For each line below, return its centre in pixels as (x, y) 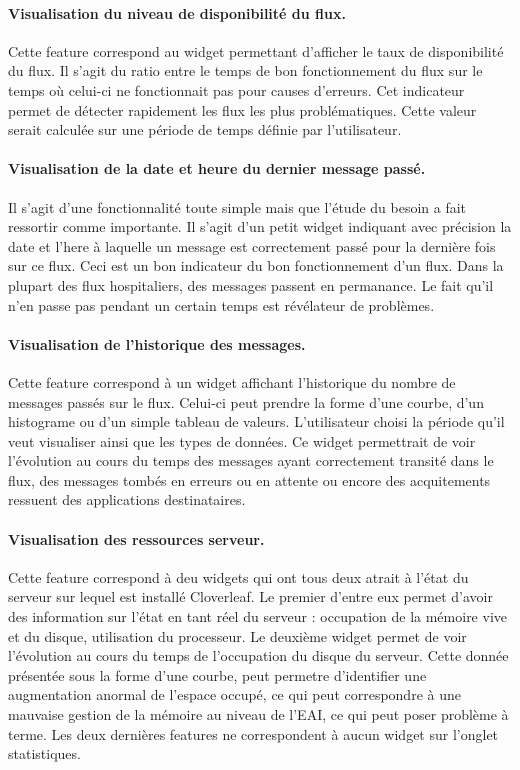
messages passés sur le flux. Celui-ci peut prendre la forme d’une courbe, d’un (246, 401)
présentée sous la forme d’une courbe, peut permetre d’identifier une (217, 674)
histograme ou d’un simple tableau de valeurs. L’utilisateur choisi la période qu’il (256, 421)
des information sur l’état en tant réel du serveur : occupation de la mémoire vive (257, 616)
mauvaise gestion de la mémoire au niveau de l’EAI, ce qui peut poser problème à (258, 714)
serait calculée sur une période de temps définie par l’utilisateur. (205, 129)
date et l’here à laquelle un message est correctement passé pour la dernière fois (252, 245)
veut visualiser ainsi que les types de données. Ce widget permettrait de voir (242, 440)
